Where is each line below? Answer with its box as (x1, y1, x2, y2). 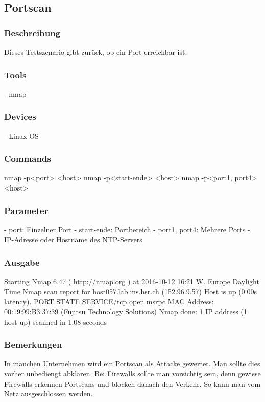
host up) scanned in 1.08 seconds (4, 316, 107, 327)
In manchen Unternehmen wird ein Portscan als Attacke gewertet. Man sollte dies (4, 358, 260, 369)
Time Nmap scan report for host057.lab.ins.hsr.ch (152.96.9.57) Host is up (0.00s (4, 286, 257, 297)
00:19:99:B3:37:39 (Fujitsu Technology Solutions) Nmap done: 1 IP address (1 (4, 306, 247, 317)
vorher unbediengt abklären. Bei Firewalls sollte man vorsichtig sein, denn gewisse (4, 368, 261, 379)
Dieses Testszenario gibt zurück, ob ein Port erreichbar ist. (4, 47, 187, 57)
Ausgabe (4, 256, 40, 268)
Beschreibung (4, 26, 61, 39)
